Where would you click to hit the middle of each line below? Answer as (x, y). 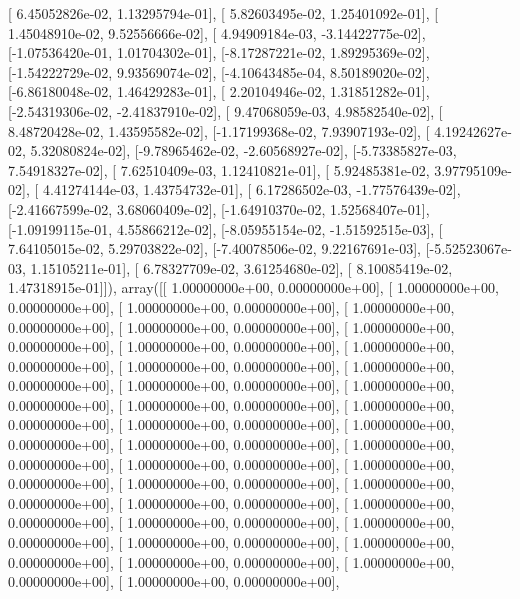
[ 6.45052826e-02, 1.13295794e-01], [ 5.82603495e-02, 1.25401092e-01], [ (223, 13)
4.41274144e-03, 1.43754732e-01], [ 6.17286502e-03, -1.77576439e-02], (251, 189)
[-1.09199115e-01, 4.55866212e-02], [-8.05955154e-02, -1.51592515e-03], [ (225, 228)
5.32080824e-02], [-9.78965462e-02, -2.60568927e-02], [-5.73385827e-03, (243, 150)
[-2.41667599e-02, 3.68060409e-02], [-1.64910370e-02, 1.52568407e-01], (219, 208)
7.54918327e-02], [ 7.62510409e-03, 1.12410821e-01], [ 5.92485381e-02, (219, 169)
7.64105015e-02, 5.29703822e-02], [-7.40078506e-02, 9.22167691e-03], (214, 248)
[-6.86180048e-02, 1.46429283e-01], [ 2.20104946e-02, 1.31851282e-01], (219, 91)
